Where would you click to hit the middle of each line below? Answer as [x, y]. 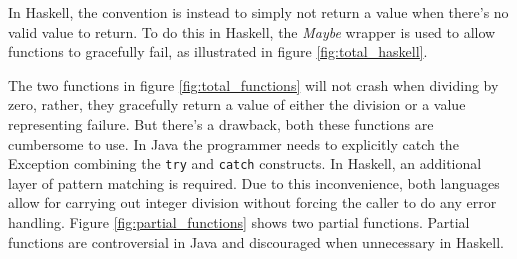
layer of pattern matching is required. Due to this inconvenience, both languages [254, 182]
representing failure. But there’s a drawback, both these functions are [221, 123]
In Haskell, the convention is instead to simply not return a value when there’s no [258, 12]
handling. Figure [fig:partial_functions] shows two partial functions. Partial [239, 222]
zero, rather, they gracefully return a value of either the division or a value [237, 104]
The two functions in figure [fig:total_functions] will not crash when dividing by [253, 84]
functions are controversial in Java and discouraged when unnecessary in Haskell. [256, 241]
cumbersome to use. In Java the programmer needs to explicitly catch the [233, 143]
